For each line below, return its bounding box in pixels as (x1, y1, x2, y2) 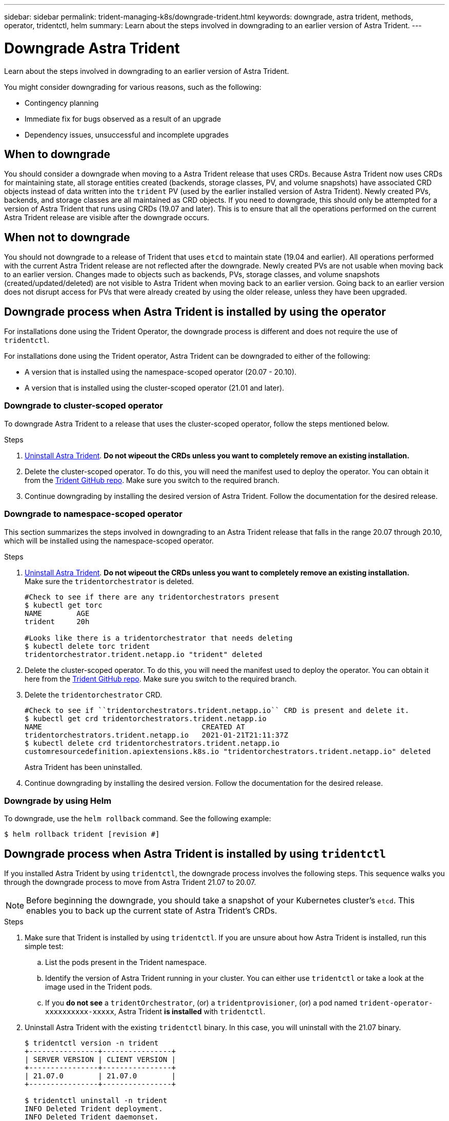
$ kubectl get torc (25, 601, 103, 609)
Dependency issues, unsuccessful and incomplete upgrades (25, 130, 229, 139)
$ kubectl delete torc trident (25, 642, 150, 650)
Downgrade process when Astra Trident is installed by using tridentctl (4, 847, 386, 860)
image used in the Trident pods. (45, 982, 152, 992)
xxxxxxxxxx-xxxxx (45, 1008, 114, 1016)
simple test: (25, 942, 64, 951)
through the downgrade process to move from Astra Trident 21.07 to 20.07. (4, 878, 256, 887)
